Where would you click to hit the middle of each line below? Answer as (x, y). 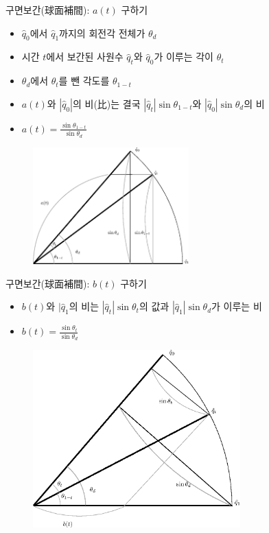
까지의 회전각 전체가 (102, 33)
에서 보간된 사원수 (85, 57)
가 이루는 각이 (184, 57)
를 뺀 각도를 (84, 81)
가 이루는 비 (237, 306)
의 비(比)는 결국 (107, 103)
